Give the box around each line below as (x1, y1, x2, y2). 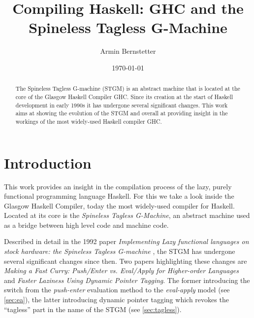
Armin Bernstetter (100, 46, 156, 56)
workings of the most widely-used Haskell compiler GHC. (15, 117, 162, 125)
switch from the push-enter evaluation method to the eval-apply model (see (4, 284, 230, 295)
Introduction (4, 152, 92, 173)
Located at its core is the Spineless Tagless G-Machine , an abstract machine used (4, 210, 250, 220)
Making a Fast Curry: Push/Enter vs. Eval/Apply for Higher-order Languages (4, 265, 239, 276)
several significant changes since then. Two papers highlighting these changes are (4, 255, 247, 266)
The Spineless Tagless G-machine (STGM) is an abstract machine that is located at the (15, 84, 240, 93)
